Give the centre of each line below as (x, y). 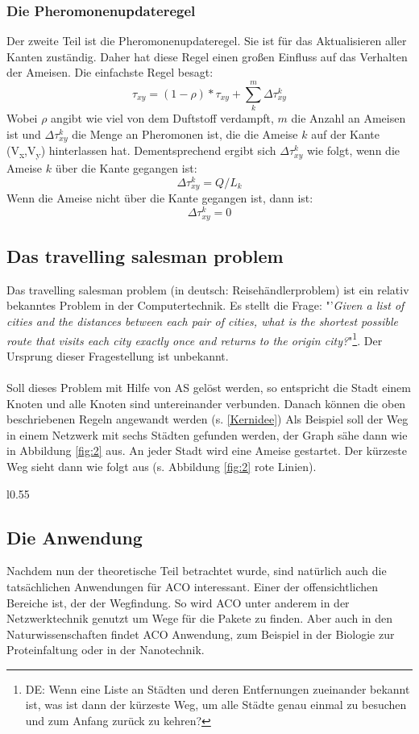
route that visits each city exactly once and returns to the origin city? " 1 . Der (195, 339)
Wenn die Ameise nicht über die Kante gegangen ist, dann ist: (160, 198)
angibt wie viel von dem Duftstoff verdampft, (162, 118)
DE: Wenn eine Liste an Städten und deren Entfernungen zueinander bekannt (218, 688)
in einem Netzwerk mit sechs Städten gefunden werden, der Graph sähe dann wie (207, 434)
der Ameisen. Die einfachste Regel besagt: (110, 72)
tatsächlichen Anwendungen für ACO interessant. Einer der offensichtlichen (193, 586)
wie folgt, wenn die (353, 150)
